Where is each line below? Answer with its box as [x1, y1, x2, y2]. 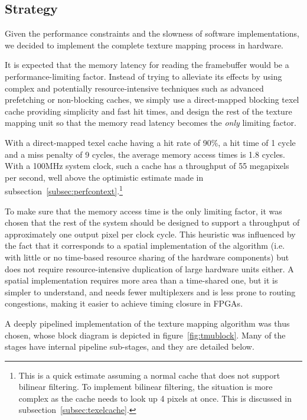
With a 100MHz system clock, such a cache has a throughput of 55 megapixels [5, 159, 289, 172]
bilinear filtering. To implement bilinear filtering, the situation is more [18, 380, 273, 393]
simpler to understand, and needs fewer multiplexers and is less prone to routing [5, 285, 296, 298]
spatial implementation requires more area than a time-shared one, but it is [5, 274, 278, 286]
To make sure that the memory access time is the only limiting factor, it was [5, 204, 282, 217]
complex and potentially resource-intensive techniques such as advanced [5, 82, 264, 94]
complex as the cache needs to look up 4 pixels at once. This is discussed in [18, 392, 292, 404]
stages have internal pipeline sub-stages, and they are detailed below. [5, 340, 254, 353]
